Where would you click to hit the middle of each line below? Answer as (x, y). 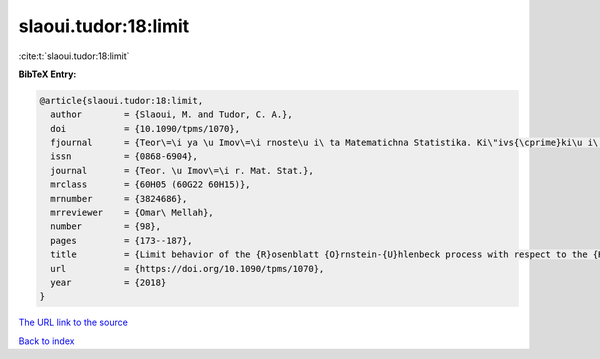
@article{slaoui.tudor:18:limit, (121, 100)
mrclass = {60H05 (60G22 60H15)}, (150, 184)
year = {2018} (108, 282)
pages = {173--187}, (122, 240)
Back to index (46, 341)
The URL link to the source (73, 322)
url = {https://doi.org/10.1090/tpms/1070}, (187, 268)
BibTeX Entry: (47, 74)
